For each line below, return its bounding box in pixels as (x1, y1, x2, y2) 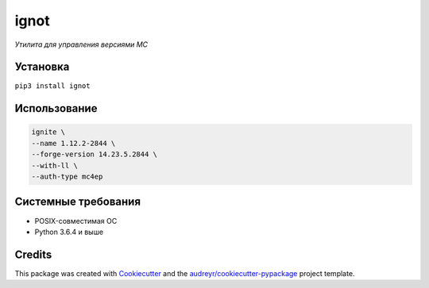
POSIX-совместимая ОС (34, 216, 118, 225)
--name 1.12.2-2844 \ (31, 139, 116, 148)
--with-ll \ (31, 161, 79, 170)
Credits (14, 248, 52, 261)
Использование (14, 102, 98, 115)
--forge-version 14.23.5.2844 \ (31, 150, 158, 159)
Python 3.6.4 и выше (34, 227, 103, 236)
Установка (14, 60, 70, 74)
